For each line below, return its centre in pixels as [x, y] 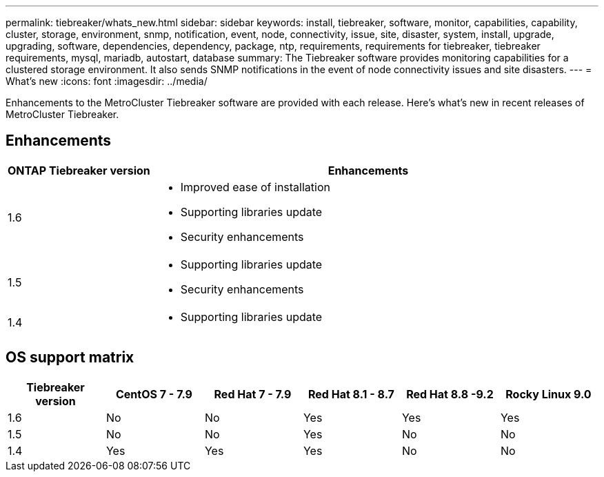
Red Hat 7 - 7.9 [253, 394]
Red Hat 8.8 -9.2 [450, 394]
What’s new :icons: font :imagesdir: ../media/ [107, 81]
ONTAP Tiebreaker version [79, 170]
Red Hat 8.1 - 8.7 [351, 394]
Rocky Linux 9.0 [548, 394]
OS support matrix [70, 358]
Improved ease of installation [255, 187]
